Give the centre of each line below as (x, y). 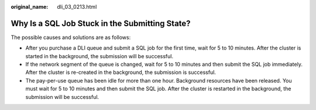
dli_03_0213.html (77, 7)
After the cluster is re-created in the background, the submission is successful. (121, 72)
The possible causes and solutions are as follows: (71, 37)
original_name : (30, 7)
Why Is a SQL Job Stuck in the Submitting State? (101, 23)
